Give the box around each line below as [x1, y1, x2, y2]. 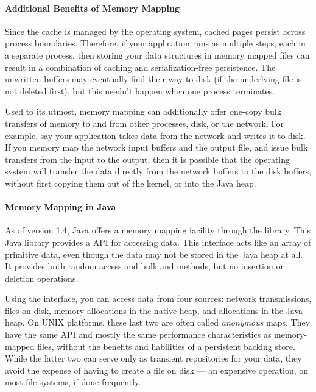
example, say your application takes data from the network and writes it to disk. [5, 129, 306, 141]
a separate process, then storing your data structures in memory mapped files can [5, 48, 310, 61]
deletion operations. [5, 271, 79, 284]
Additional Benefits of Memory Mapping [5, 1, 180, 14]
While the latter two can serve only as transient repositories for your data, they [5, 352, 302, 365]
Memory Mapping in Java [5, 201, 116, 213]
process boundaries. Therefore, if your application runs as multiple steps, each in [5, 37, 306, 49]
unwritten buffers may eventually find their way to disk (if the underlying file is [5, 73, 302, 85]
